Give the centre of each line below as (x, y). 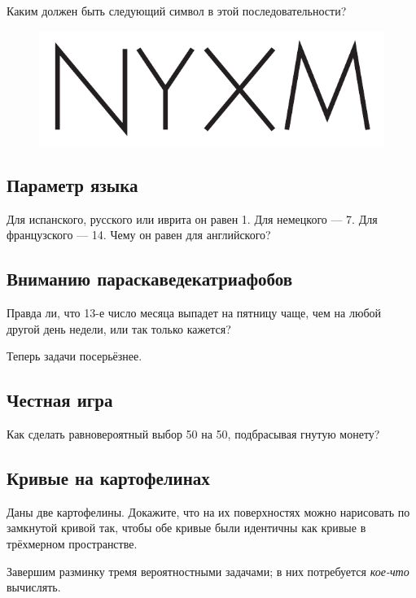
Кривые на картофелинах (108, 478)
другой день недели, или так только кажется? (119, 328)
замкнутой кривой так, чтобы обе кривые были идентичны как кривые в (186, 528)
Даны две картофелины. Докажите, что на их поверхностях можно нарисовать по (208, 511)
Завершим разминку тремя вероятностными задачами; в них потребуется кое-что (208, 571)
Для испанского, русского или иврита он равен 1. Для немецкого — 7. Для (192, 218)
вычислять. (34, 587)
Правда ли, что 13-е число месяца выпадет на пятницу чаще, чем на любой (194, 313)
